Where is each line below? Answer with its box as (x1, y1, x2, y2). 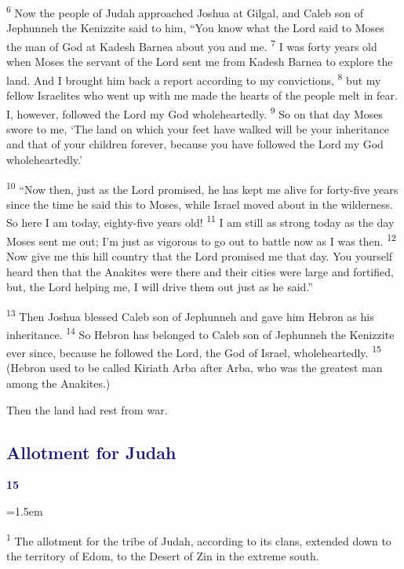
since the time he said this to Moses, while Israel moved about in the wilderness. (6, 195, 393, 212)
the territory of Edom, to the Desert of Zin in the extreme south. (6, 547, 319, 564)
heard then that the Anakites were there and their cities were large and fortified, (6, 263, 394, 279)
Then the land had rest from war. (6, 401, 168, 418)
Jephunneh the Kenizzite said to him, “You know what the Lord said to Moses (6, 20, 384, 36)
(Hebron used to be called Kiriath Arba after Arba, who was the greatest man (6, 359, 383, 376)
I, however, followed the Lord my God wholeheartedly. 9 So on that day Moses (6, 103, 384, 122)
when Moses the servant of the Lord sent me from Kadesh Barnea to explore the (6, 53, 393, 70)
